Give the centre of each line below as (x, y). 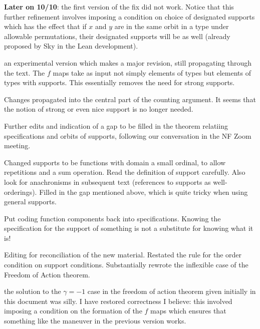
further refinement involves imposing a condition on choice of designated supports (129, 16)
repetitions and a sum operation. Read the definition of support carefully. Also (125, 172)
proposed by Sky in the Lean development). (71, 46)
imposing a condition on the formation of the (73, 311)
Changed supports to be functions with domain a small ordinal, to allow (115, 162)
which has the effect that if (45, 26)
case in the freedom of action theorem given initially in (172, 291)
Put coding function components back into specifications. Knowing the (112, 218)
